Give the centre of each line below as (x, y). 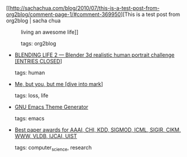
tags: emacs (29, 118)
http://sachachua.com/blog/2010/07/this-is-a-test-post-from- (85, 8)
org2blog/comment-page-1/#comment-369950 (64, 14)
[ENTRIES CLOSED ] (39, 61)
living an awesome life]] (50, 32)
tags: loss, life (31, 95)
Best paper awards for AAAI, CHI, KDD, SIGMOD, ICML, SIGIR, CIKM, (98, 130)
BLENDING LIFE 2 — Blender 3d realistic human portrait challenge (94, 55)
